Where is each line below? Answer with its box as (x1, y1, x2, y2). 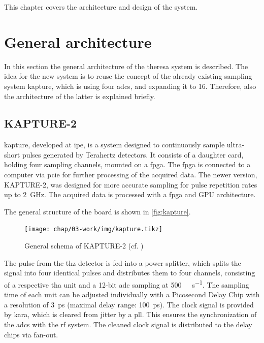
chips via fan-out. (4, 329, 58, 339)
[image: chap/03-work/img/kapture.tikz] (24, 226, 163, 233)
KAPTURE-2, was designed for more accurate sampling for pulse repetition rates (4, 179, 257, 190)
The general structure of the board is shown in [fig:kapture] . (4, 206, 191, 216)
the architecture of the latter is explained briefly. (4, 90, 155, 101)
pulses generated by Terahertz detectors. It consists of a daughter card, (22, 149, 244, 160)
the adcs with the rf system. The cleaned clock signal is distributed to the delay (4, 319, 252, 329)
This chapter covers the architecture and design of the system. (4, 2, 198, 12)
